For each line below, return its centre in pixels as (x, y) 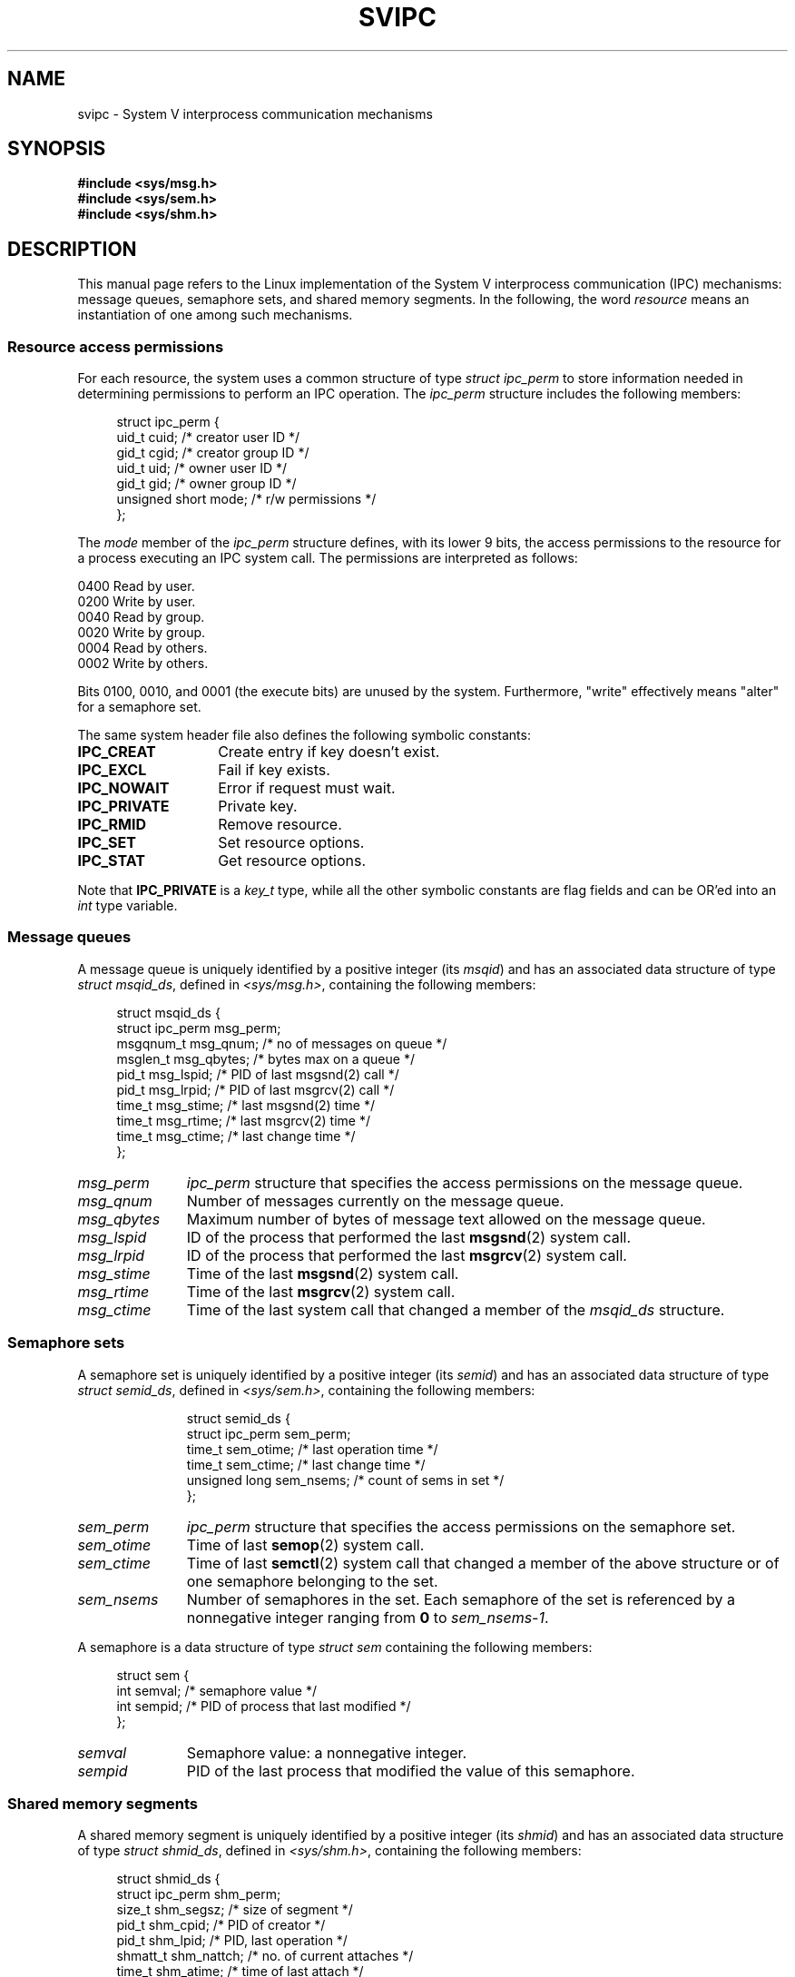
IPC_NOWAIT (123, 788)
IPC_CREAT (117, 752)
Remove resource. (280, 825)
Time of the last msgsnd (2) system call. (323, 1273)
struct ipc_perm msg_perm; (199, 1028)
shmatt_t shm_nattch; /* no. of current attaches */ (265, 1956)
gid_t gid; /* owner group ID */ (206, 484)
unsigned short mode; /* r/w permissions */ (246, 499)
